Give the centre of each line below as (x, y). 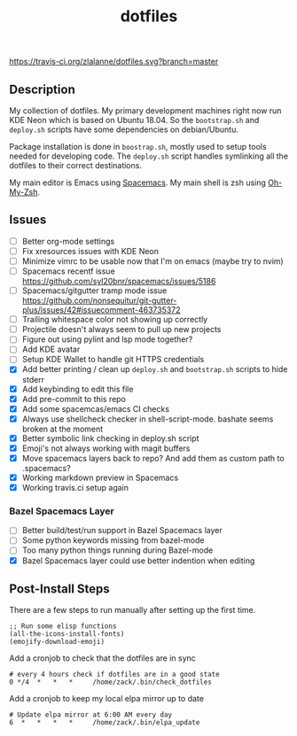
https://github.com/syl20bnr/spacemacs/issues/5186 (119, 282)
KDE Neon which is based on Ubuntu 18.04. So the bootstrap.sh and (134, 120)
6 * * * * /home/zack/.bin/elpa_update (105, 723)
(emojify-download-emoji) (57, 642)
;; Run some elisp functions (63, 626)
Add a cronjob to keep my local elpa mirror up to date (106, 699)
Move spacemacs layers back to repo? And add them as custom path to (153, 458)
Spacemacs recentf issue (68, 271)
